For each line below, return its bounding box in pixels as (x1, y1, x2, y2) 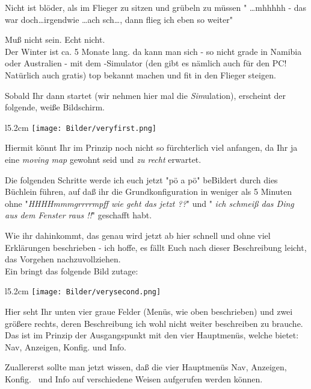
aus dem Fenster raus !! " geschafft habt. (5, 209, 152, 221)
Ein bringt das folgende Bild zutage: (5, 264, 138, 277)
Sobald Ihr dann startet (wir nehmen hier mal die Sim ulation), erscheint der (5, 89, 286, 101)
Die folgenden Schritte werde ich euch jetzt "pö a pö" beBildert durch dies (5, 173, 278, 186)
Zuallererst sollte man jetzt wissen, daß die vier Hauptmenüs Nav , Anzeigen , (5, 361, 287, 373)
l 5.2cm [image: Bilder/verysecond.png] (5, 285, 161, 297)
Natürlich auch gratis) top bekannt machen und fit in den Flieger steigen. (5, 68, 276, 81)
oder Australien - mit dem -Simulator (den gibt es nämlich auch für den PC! (5, 57, 287, 69)
